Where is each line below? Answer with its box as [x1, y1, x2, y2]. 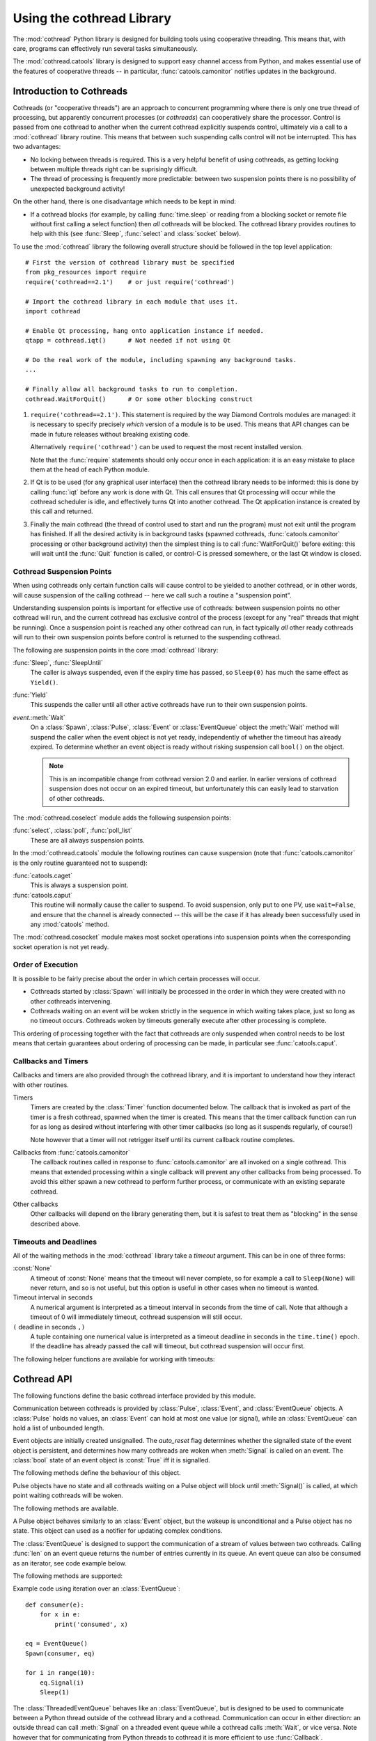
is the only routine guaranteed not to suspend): [13, 859, 148, 867]
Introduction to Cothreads [13, 85, 128, 97]
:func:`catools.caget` [13, 871, 73, 880]
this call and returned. [30, 507, 93, 515]
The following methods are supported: [13, 1571, 123, 1580]
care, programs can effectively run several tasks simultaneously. [13, 44, 198, 52]
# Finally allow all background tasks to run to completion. [25, 385, 238, 393]
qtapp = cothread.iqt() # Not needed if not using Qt [25, 336, 231, 345]
